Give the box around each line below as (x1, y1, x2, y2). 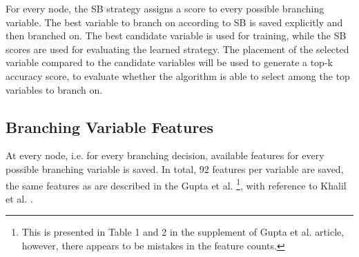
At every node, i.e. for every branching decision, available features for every (6, 148, 324, 163)
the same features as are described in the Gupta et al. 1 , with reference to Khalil (6, 176, 347, 192)
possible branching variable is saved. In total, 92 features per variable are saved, (6, 161, 344, 176)
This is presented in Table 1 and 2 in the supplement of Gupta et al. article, (21, 225, 345, 239)
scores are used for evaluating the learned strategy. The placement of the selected (6, 41, 349, 56)
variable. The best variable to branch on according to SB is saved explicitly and (6, 14, 343, 29)
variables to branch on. (6, 82, 103, 96)
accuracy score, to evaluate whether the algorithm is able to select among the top (6, 68, 350, 83)
